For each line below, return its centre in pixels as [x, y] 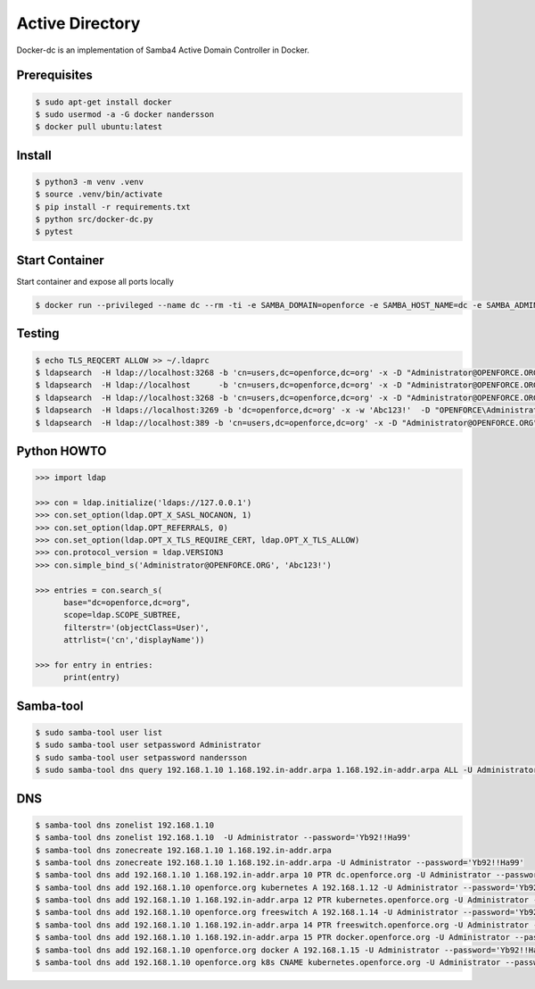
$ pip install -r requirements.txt [113, 207]
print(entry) [92, 677]
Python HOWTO [62, 451]
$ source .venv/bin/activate [99, 195]
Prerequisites [54, 75]
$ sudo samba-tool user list [99, 732]
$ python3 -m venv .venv [90, 182]
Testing [38, 333]
